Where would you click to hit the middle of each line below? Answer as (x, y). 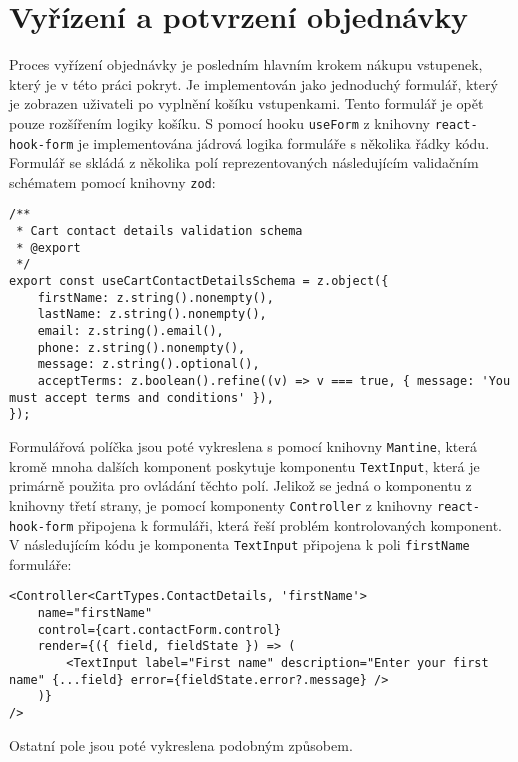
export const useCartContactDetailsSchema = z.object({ (199, 281)
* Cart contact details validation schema (159, 231)
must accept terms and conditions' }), (141, 397)
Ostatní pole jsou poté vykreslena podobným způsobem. (181, 744)
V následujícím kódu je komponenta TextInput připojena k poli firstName (239, 544)
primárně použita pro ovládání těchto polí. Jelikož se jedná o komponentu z (240, 485)
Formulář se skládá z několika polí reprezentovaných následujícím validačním (244, 162)
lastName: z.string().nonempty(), (152, 314)
